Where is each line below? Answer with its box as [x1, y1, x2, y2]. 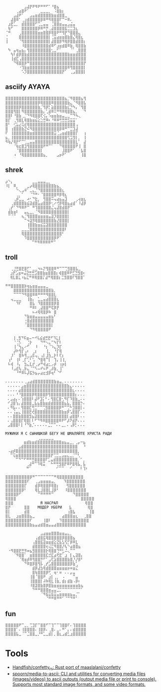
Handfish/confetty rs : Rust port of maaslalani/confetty [12, 664, 121, 671]
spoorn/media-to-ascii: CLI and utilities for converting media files [12, 671, 146, 677]
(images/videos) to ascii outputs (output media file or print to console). [12, 676, 157, 682]
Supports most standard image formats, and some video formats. [12, 681, 146, 687]
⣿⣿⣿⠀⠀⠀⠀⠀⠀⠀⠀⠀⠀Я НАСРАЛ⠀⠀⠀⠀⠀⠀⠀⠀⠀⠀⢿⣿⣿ [5, 501, 93, 505]
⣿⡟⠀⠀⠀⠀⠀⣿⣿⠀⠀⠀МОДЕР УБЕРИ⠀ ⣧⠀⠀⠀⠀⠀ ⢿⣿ [5, 505, 93, 510]
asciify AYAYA [5, 83, 51, 91]
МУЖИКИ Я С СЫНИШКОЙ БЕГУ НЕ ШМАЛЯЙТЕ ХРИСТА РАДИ [5, 431, 112, 436]
